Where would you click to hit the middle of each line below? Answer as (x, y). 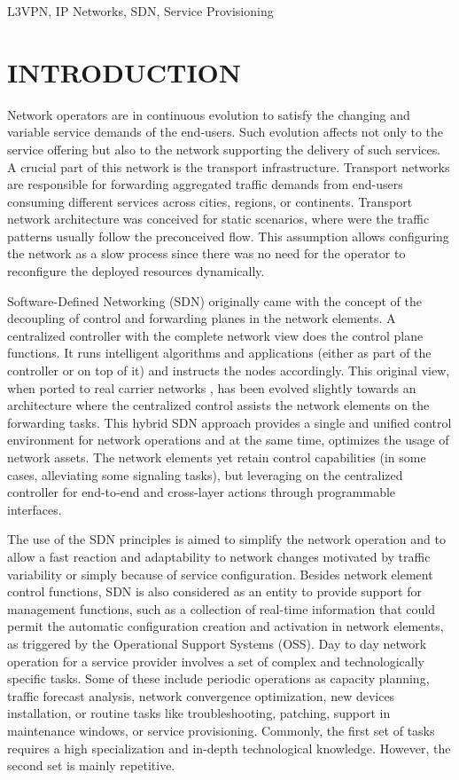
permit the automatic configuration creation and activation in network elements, (226, 626)
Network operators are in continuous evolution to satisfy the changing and (209, 114)
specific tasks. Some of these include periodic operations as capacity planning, (218, 678)
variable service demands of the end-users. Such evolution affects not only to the (226, 132)
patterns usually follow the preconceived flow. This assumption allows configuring (228, 236)
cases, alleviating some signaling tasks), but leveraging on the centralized (205, 474)
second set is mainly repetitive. (91, 765)
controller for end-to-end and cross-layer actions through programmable (202, 492)
